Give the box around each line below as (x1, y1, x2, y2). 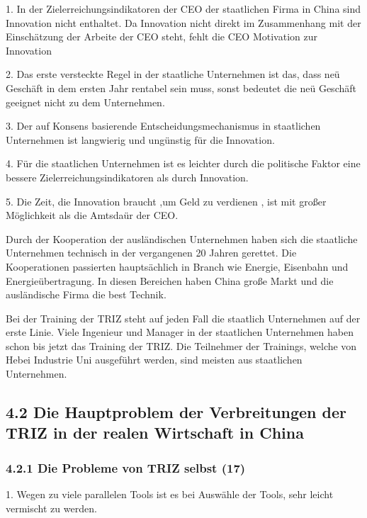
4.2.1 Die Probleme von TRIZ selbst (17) (6, 458, 246, 476)
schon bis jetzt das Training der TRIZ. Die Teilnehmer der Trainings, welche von (6, 338, 357, 353)
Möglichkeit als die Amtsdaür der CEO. (6, 208, 179, 223)
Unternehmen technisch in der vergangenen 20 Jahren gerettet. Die (6, 245, 297, 260)
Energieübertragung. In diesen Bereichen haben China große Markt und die (6, 273, 334, 288)
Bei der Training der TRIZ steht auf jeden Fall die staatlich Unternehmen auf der (6, 310, 361, 325)
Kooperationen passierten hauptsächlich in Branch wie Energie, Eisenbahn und (6, 259, 349, 274)
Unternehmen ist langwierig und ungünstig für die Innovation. (6, 132, 275, 147)
